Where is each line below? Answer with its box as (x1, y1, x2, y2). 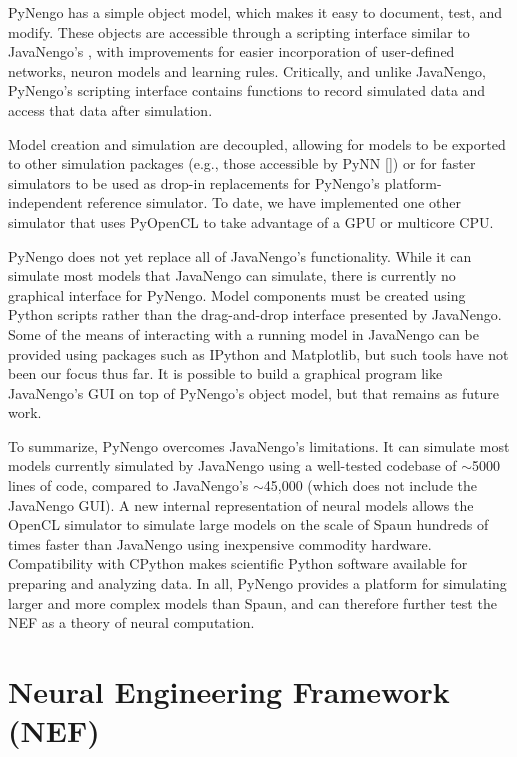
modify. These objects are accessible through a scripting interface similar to (8, 21, 470, 42)
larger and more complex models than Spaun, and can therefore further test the (8, 592, 497, 613)
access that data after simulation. (8, 99, 213, 120)
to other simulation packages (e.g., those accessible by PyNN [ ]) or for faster (8, 153, 476, 174)
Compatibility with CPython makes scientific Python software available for (8, 553, 468, 574)
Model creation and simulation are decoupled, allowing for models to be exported (8, 133, 506, 154)
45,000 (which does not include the (263, 475, 478, 496)
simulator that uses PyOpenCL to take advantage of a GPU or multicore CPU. (8, 211, 494, 232)
